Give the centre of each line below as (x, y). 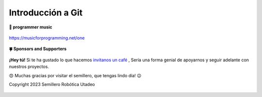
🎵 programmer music (31, 27)
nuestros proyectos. (29, 67)
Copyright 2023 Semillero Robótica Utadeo (52, 84)
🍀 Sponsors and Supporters (38, 49)
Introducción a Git (46, 13)
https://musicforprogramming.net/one (47, 38)
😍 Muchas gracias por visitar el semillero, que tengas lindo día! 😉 (75, 75)
